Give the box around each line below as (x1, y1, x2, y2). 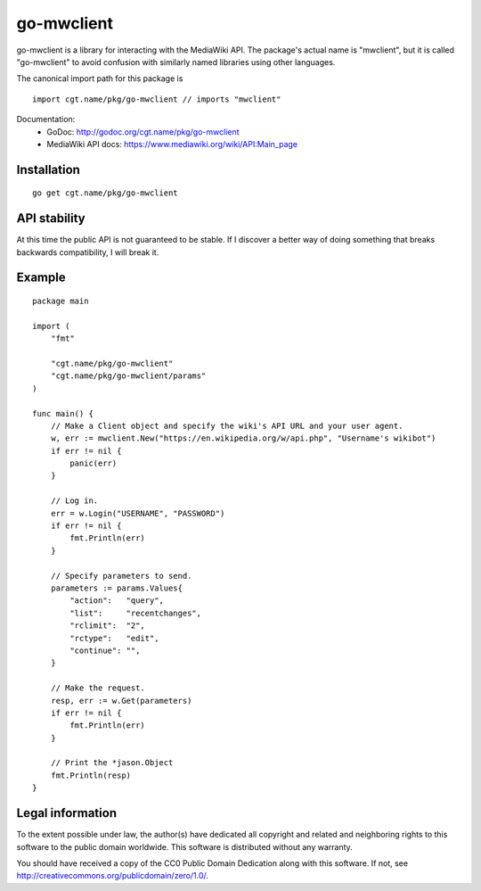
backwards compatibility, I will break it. (16, 246, 159, 258)
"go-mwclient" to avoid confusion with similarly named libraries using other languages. (16, 56, 336, 67)
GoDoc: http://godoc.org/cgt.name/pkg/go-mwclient (46, 126, 240, 137)
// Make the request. (50, 683, 146, 693)
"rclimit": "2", (69, 621, 146, 631)
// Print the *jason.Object (50, 758, 174, 768)
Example (16, 270, 66, 285)
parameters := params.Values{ (50, 582, 183, 593)
